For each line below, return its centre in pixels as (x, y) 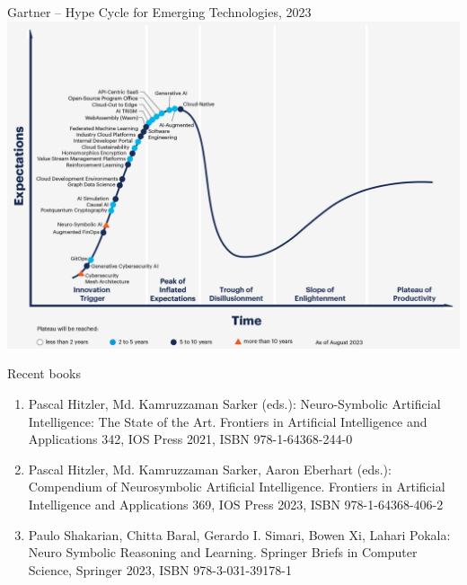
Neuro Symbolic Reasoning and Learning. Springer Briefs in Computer (223, 552)
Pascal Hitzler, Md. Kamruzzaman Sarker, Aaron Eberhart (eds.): (210, 469)
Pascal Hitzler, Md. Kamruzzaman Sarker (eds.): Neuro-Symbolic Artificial (234, 403)
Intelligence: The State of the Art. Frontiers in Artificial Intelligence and (228, 421)
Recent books (44, 373)
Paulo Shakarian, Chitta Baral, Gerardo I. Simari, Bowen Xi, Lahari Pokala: (239, 534)
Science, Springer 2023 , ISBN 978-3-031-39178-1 (160, 569)
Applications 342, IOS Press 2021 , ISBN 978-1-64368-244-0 (190, 439)
